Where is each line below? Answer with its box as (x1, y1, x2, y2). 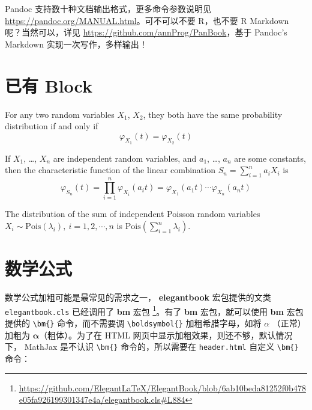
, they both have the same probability (143, 108, 283, 120)
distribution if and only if (5, 120, 98, 132)
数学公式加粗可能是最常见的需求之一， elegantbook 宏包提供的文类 (5, 291, 271, 304)
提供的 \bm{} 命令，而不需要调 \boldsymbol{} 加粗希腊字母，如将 (5, 317, 262, 329)
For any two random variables (5, 108, 115, 120)
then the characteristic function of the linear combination (5, 164, 215, 176)
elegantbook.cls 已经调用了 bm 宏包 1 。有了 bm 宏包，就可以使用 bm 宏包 (5, 303, 304, 317)
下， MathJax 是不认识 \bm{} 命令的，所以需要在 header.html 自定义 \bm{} (5, 340, 299, 353)
